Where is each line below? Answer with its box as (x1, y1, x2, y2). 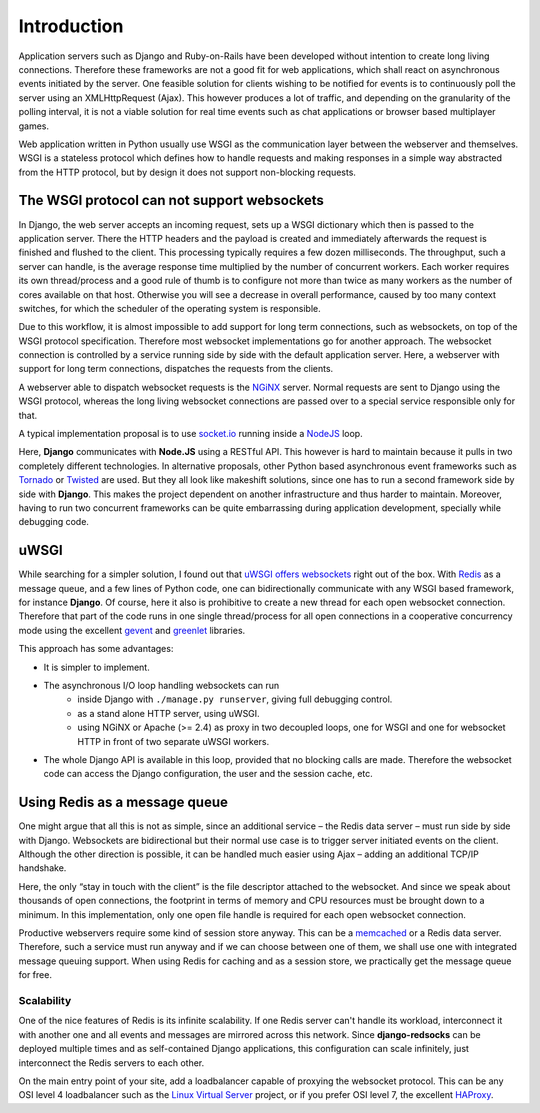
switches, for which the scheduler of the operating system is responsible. (18, 302, 322, 314)
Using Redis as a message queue (18, 794, 229, 811)
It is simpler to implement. (43, 661, 150, 673)
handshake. (18, 862, 67, 874)
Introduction (18, 15, 124, 37)
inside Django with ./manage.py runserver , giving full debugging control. (77, 693, 393, 705)
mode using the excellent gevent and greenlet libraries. (18, 624, 246, 636)
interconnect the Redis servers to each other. (18, 1056, 205, 1069)
